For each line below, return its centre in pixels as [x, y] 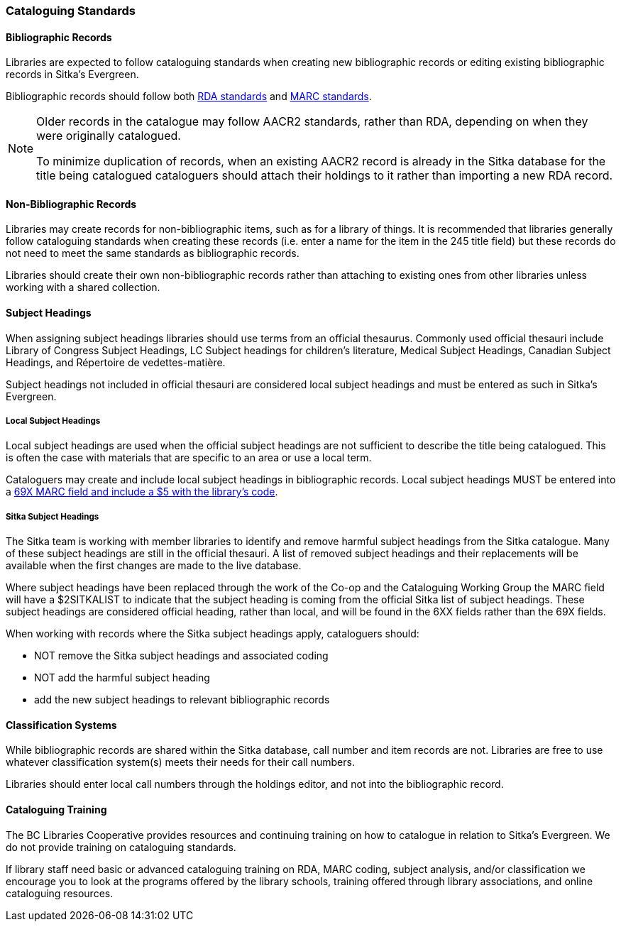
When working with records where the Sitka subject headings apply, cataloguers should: [213, 634]
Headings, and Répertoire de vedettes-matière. [116, 362]
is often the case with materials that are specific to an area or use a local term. [189, 458]
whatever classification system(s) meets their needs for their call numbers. [180, 762]
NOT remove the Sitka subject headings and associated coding [181, 656]
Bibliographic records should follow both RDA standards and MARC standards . [189, 97]
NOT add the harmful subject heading [122, 678]
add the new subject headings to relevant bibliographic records [182, 700]
